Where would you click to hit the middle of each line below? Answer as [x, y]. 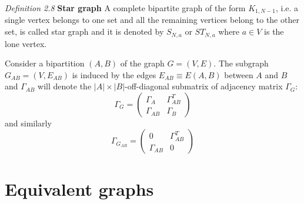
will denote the [65, 86]
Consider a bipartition [45, 63]
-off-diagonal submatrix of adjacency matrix [204, 86]
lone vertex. [26, 43]
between [239, 74]
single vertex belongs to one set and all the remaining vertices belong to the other [152, 20]
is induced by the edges [114, 74]
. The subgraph [241, 63]
